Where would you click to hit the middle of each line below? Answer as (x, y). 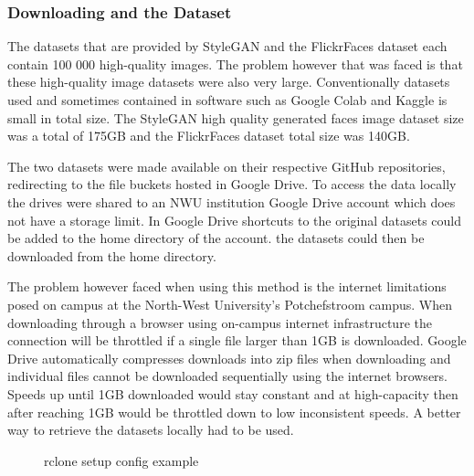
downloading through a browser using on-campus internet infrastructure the (220, 322)
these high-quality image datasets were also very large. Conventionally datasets (229, 82)
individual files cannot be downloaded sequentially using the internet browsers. (227, 376)
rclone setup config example (121, 460)
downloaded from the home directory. (112, 255)
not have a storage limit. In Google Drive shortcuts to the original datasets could (235, 220)
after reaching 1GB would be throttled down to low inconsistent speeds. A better (234, 412)
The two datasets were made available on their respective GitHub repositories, (226, 166)
